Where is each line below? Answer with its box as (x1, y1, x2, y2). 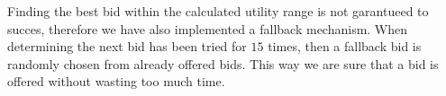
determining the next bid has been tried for (7, 37, 247, 56)
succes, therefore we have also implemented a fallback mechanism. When (7, 19, 408, 38)
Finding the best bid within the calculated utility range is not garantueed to (7, 2, 429, 20)
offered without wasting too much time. (7, 72, 225, 91)
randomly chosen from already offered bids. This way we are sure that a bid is (7, 54, 439, 73)
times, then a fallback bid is (268, 37, 422, 56)
